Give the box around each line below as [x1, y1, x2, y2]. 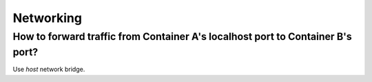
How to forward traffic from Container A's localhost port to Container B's [12, 30, 352, 43]
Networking [12, 10, 83, 25]
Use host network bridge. [12, 65, 85, 74]
